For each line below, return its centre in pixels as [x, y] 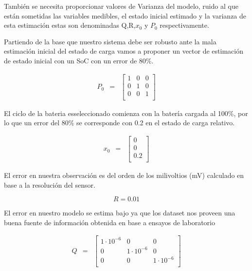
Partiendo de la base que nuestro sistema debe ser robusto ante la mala [110, 41]
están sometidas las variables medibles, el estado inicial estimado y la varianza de [125, 15]
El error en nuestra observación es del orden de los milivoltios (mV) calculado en [124, 175]
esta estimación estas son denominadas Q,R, [70, 25]
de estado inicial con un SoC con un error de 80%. [79, 60]
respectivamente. [184, 25]
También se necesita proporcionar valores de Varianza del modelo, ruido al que [121, 6]
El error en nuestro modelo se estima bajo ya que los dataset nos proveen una [120, 213]
